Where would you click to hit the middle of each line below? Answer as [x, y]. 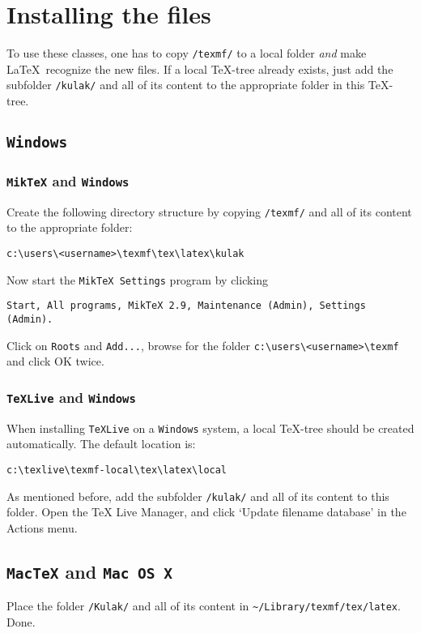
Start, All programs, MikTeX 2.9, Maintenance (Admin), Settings [186, 306]
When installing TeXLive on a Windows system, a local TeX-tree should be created [210, 428]
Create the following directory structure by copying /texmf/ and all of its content [209, 211]
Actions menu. [42, 527]
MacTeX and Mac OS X [90, 571]
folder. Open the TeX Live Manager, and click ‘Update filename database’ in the [206, 512]
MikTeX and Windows [68, 180]
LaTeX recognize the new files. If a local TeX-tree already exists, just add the [200, 68]
